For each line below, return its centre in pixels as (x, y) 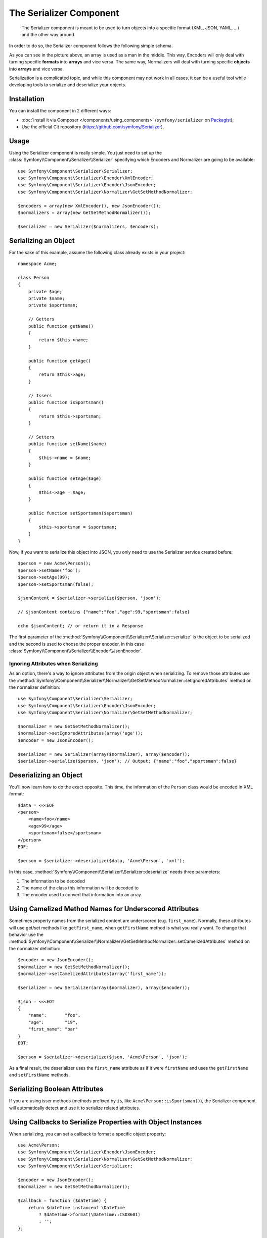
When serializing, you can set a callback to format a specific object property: (88, 1134)
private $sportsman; (53, 305)
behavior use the (26, 935)
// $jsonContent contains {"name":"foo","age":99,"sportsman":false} (104, 612)
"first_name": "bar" (53, 1029)
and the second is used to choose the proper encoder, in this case (77, 644)
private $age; (45, 291)
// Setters (41, 437)
